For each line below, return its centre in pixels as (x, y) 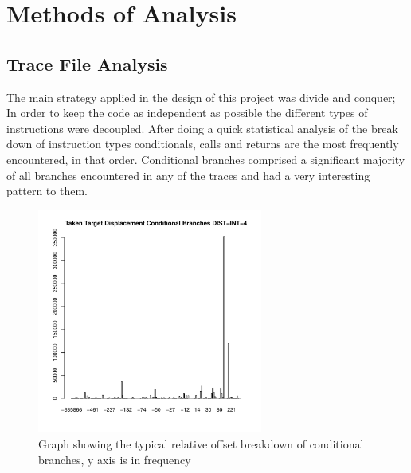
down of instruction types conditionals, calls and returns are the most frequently (203, 144)
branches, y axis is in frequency (115, 459)
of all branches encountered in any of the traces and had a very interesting (188, 175)
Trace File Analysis (87, 63)
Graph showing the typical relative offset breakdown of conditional (201, 444)
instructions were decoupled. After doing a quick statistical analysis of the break (202, 128)
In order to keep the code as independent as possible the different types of (187, 113)
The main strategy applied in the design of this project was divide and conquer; (201, 97)
